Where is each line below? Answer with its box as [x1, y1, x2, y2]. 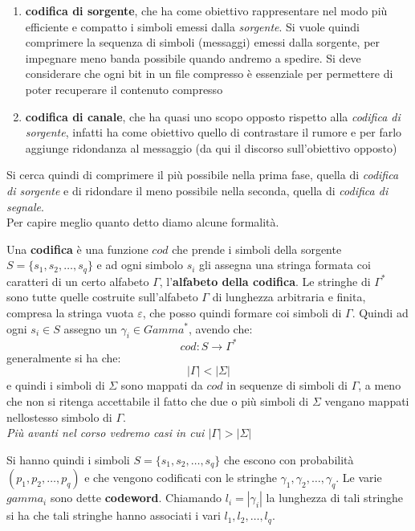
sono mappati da [120, 377, 203, 394]
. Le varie [336, 469, 382, 486]
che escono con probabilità [224, 451, 354, 468]
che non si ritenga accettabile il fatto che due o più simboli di [6, 393, 309, 410]
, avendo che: [189, 320, 253, 337]
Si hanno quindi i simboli [6, 451, 130, 468]
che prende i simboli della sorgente [172, 240, 342, 257]
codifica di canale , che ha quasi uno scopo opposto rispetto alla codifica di [25, 108, 401, 125]
